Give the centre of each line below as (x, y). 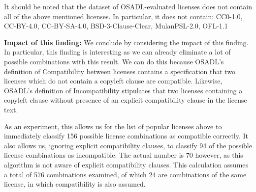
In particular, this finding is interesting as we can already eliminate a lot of (117, 52)
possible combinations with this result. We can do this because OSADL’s (114, 61)
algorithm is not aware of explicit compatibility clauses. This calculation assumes (126, 164)
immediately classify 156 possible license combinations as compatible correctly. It (126, 136)
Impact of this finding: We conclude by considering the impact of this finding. (126, 42)
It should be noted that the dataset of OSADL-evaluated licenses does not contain (128, 6)
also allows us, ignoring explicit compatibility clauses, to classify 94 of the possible (128, 145)
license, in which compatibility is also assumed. (75, 184)
